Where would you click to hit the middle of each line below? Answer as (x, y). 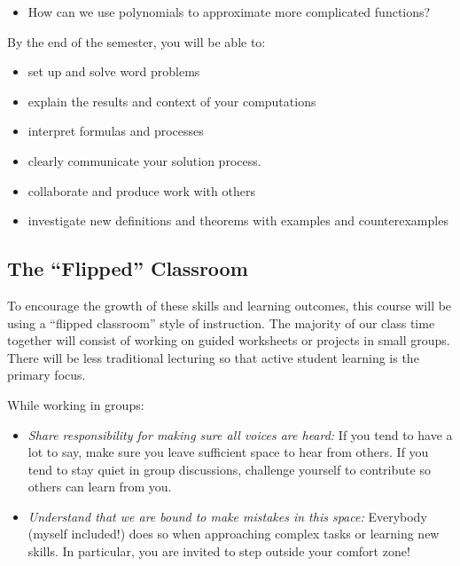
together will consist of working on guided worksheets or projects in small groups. (229, 340)
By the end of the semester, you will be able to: (136, 41)
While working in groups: (76, 404)
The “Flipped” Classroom (128, 268)
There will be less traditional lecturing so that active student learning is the (213, 357)
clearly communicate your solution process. (144, 160)
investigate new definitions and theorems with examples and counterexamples (238, 220)
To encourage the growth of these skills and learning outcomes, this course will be (230, 305)
